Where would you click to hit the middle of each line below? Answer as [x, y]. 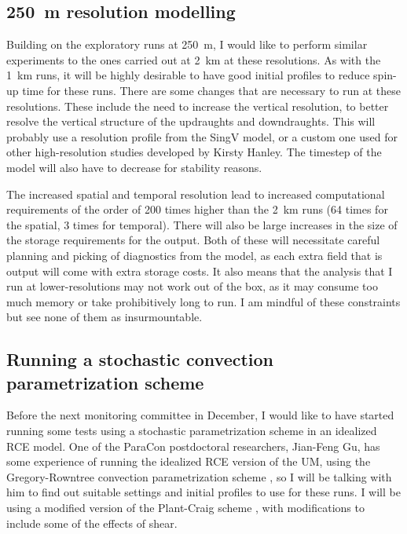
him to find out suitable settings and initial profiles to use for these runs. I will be [203, 492]
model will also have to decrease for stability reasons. [134, 167]
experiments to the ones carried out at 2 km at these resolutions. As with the [194, 59]
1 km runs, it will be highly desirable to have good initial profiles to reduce [188, 75]
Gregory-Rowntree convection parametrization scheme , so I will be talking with [199, 476]
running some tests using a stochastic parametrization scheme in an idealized [192, 431]
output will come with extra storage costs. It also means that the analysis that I [200, 271]
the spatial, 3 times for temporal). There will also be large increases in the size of [202, 224]
